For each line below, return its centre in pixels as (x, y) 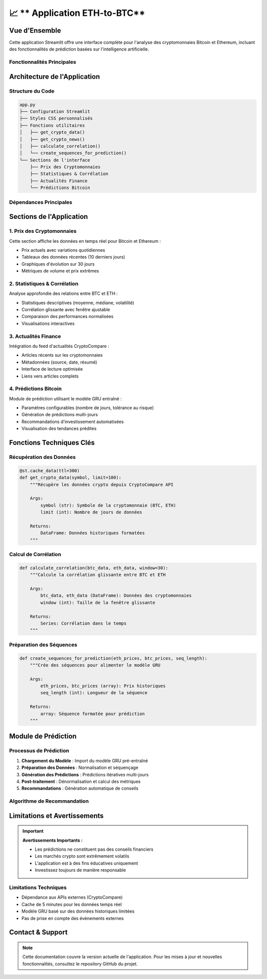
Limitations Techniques (38, 888)
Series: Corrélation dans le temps (84, 623)
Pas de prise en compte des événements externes (73, 918)
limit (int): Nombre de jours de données (91, 512)
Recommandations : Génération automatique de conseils (80, 788)
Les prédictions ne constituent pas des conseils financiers (94, 849)
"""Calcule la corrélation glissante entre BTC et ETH (98, 575)
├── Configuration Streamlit (55, 111)
